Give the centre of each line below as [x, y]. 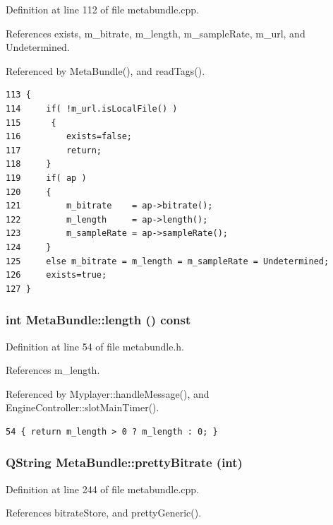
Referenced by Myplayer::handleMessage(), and [108, 393]
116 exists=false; [69, 137]
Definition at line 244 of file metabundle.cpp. [103, 489]
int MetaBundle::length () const [98, 320]
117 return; [54, 150]
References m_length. [53, 370]
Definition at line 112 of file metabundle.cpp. [103, 9]
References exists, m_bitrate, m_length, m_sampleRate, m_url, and [156, 33]
